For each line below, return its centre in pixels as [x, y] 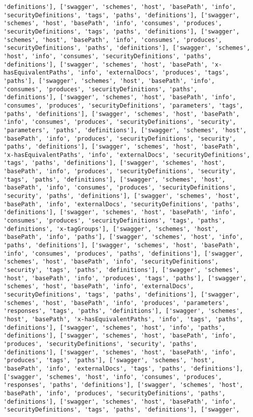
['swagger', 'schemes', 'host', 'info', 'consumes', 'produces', [113, 377]
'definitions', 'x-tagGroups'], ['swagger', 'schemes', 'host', [111, 229]
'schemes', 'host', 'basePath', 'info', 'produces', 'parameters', [116, 303]
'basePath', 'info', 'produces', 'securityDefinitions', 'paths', [115, 393]
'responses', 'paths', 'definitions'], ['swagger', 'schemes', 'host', [123, 385]
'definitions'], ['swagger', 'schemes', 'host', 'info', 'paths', [115, 327]
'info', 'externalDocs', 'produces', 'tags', [153, 73]
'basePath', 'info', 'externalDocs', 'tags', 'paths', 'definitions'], [123, 368]
